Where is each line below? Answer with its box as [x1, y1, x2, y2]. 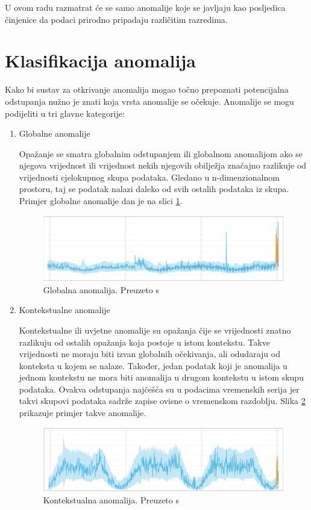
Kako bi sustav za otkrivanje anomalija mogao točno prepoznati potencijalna [5, 83, 289, 96]
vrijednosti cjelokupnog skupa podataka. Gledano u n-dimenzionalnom [19, 170, 280, 183]
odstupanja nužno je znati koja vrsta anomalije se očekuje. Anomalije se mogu [5, 95, 294, 107]
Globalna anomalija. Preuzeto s [43, 283, 159, 296]
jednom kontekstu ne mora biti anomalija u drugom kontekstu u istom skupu [19, 371, 304, 384]
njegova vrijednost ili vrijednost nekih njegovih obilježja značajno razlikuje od [19, 159, 307, 172]
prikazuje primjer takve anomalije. [19, 406, 146, 419]
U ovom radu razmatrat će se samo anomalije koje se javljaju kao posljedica [5, 1, 286, 13]
